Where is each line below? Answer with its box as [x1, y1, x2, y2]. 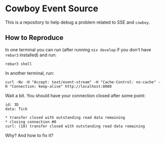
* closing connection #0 [5, 119, 56, 124]
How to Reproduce [5, 34, 63, 42]
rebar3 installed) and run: [5, 52, 57, 58]
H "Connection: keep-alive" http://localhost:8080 [5, 84, 112, 89]
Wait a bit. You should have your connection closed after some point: [5, 92, 146, 99]
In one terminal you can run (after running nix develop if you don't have [5, 46, 151, 52]
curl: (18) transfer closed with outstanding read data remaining [5, 124, 145, 129]
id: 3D [5, 102, 19, 107]
